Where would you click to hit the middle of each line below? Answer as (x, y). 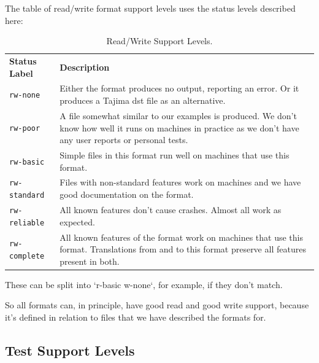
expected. (77, 221)
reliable (27, 223)
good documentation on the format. (127, 194)
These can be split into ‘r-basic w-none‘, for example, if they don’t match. (144, 284)
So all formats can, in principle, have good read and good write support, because (157, 305)
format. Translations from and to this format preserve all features (183, 249)
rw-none (25, 96)
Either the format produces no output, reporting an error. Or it (179, 88)
